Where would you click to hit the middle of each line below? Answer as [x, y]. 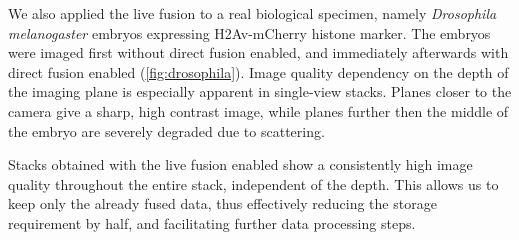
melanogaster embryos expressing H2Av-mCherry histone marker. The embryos [249, 32]
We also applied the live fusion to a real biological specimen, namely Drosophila [252, 13]
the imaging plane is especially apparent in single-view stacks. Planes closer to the [260, 91]
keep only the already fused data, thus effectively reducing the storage [222, 203]
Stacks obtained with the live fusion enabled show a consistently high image [240, 164]
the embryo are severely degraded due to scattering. [166, 130]
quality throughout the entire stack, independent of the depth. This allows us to [253, 183]
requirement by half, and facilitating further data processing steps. [212, 222]
